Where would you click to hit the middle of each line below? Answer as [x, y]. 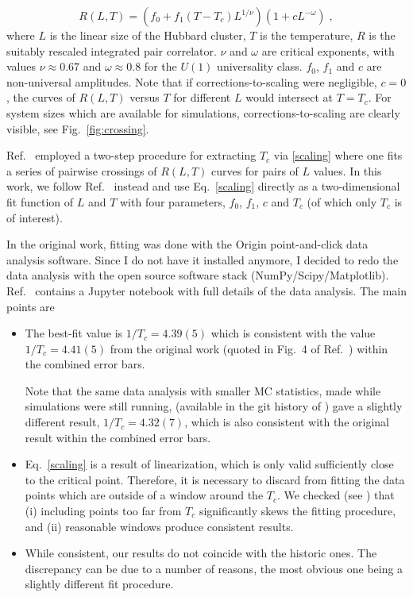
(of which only [342, 201]
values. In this [347, 170]
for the [160, 66]
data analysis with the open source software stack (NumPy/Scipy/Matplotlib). [198, 275]
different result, [62, 422]
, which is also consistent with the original [287, 422]
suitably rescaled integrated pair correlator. [112, 50]
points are [31, 306]
